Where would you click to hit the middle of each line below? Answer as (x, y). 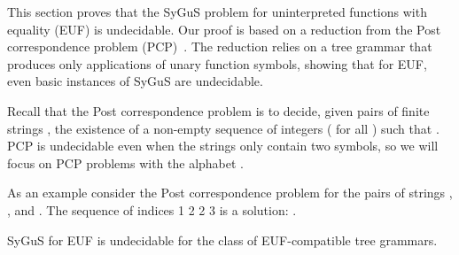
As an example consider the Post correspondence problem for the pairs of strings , (230, 193)
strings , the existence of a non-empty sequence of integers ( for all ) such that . (223, 128)
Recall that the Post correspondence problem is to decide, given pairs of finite (218, 110)
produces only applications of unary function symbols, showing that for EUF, (217, 63)
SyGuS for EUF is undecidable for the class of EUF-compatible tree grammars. (222, 240)
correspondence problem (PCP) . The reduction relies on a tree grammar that (220, 46)
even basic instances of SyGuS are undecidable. (135, 81)
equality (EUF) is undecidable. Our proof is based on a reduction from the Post (224, 29)
